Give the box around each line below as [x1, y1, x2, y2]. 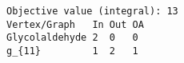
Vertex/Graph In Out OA [6, 18, 144, 30]
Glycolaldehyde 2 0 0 [6, 32, 138, 44]
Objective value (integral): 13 [6, 6, 178, 17]
